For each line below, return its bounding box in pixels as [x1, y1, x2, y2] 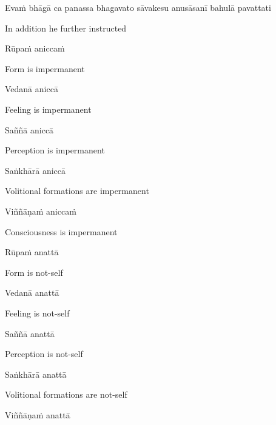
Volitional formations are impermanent [5, 184, 149, 197]
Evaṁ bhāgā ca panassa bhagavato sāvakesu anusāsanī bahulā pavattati [5, 1, 271, 13]
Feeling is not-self [5, 306, 70, 319]
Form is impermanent [5, 62, 85, 75]
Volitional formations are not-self [5, 388, 127, 401]
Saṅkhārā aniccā [5, 164, 66, 176]
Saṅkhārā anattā [5, 367, 67, 380]
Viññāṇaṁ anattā [5, 408, 70, 421]
